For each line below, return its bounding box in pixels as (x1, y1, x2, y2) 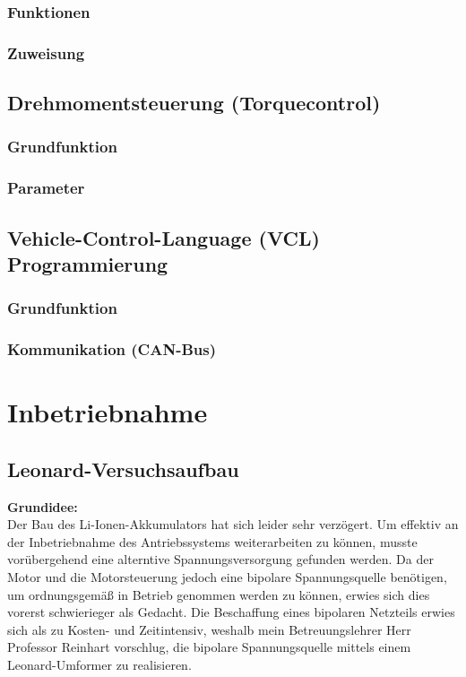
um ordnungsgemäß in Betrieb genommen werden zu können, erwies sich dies (7, 585, 430, 603)
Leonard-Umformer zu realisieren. (7, 655, 192, 673)
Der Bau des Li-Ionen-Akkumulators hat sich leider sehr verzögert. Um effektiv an (7, 515, 459, 534)
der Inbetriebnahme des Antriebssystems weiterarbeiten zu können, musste (7, 532, 418, 551)
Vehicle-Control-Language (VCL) (7, 223, 320, 251)
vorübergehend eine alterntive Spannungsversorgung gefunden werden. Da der (7, 550, 434, 569)
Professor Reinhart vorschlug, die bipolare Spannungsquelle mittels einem (7, 638, 411, 656)
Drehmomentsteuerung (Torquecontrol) (7, 89, 381, 117)
